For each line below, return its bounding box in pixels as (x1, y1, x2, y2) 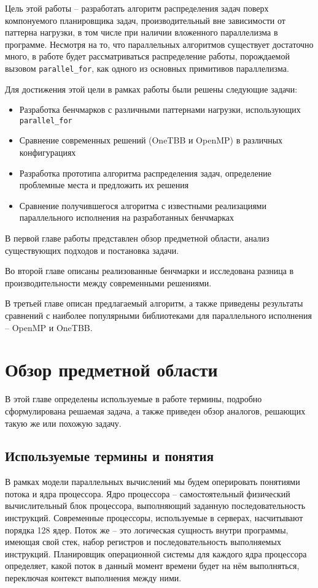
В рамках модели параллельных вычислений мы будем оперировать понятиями (5, 475, 300, 488)
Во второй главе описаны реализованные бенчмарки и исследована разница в (5, 264, 294, 277)
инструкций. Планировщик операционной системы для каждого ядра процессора (5, 547, 307, 560)
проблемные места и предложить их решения (19, 178, 189, 191)
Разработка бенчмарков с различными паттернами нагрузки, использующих (19, 103, 301, 116)
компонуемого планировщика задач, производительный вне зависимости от (5, 13, 285, 26)
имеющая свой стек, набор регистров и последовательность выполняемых (5, 535, 281, 548)
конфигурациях (19, 146, 76, 159)
